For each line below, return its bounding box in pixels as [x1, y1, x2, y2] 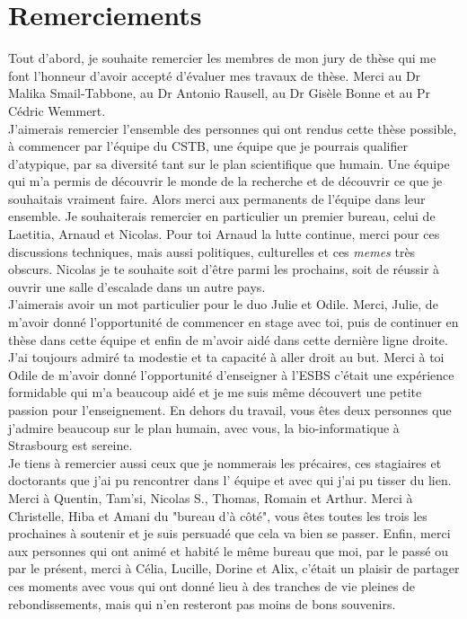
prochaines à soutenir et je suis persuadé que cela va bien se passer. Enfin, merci [8, 524, 451, 543]
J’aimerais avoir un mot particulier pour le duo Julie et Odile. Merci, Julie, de [8, 295, 438, 314]
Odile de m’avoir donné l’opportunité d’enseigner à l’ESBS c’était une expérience [8, 365, 454, 384]
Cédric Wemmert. [8, 101, 106, 119]
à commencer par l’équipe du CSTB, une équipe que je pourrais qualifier [8, 137, 408, 155]
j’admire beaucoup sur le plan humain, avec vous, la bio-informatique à [8, 418, 400, 437]
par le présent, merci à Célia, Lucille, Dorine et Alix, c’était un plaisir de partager [8, 559, 460, 578]
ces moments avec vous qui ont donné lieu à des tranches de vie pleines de [8, 576, 416, 595]
